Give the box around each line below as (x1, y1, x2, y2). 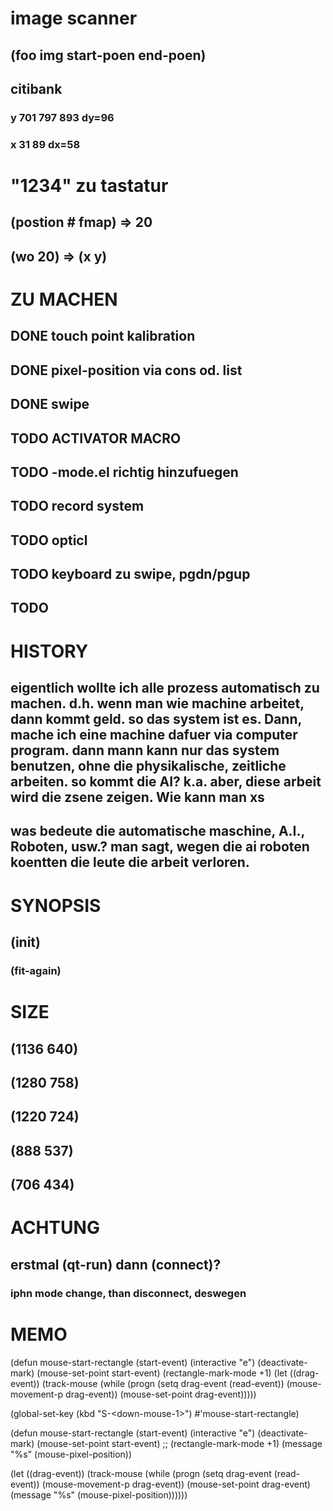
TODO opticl (10, 532, 88, 549)
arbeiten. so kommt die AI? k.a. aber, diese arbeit (10, 773, 322, 791)
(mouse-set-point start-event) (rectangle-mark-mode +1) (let (36, 1367, 288, 1379)
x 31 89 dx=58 (10, 137, 81, 151)
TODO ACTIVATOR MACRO (10, 430, 182, 447)
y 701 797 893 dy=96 (10, 110, 115, 124)
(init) (10, 934, 41, 951)
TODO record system (10, 498, 145, 515)
